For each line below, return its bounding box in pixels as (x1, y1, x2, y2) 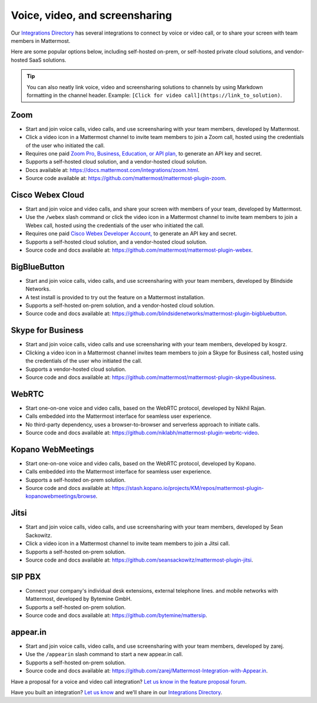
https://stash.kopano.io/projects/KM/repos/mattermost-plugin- (112, 485, 264, 492)
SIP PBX (11, 572, 41, 582)
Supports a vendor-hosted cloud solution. (25, 366, 126, 373)
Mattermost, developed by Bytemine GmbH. (25, 596, 132, 603)
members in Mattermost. (11, 37, 70, 44)
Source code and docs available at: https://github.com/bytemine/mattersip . (25, 612, 208, 619)
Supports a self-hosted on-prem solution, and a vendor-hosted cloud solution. (25, 302, 215, 309)
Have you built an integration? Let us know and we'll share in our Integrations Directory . (11, 688, 222, 695)
